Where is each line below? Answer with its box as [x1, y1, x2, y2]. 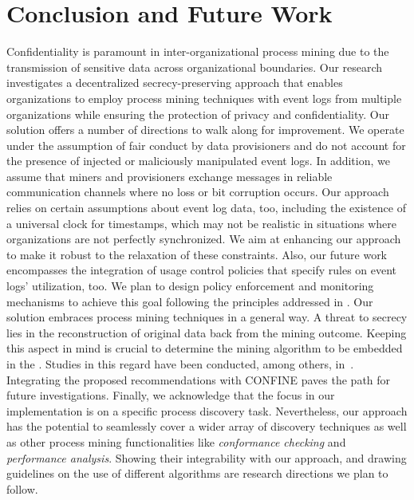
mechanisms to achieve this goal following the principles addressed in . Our [6, 293, 373, 309]
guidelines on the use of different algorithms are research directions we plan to [6, 465, 388, 482]
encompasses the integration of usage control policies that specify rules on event [6, 262, 397, 278]
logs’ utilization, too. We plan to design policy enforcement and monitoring [6, 278, 374, 294]
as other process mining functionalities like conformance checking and [6, 433, 346, 450]
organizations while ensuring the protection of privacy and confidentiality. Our [6, 105, 389, 122]
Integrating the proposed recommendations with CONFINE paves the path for [6, 371, 391, 388]
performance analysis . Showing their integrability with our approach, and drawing [6, 449, 407, 466]
